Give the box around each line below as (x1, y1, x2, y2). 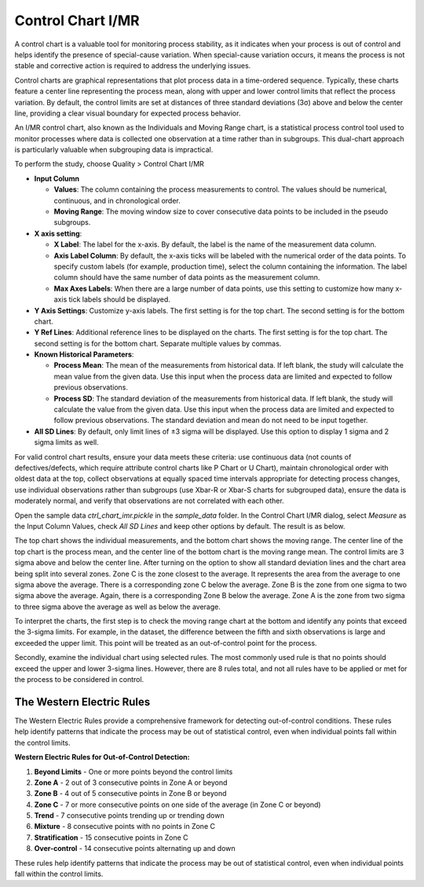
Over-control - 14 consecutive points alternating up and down (34, 844, 236, 853)
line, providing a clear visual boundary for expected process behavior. (14, 108, 241, 118)
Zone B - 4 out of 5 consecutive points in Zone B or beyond (34, 789, 227, 798)
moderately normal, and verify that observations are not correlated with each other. (14, 496, 284, 506)
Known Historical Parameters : (34, 350, 134, 359)
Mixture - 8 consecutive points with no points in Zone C (34, 822, 216, 831)
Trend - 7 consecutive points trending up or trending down (34, 811, 225, 820)
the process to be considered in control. (14, 675, 144, 684)
